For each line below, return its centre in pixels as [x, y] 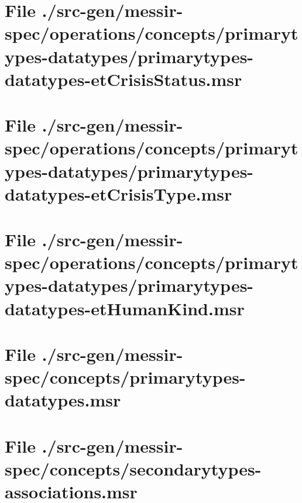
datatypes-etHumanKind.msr [125, 308]
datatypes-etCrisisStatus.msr [123, 79]
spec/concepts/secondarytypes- [133, 468]
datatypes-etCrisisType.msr [119, 193]
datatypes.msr [63, 400]
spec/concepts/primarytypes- [125, 377]
